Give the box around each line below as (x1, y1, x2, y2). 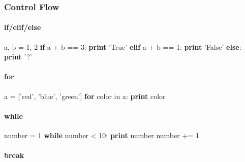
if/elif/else (4, 22, 41, 33)
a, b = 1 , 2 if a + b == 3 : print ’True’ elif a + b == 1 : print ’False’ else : (4, 41, 241, 52)
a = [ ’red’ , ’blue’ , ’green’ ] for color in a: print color (4, 90, 166, 101)
